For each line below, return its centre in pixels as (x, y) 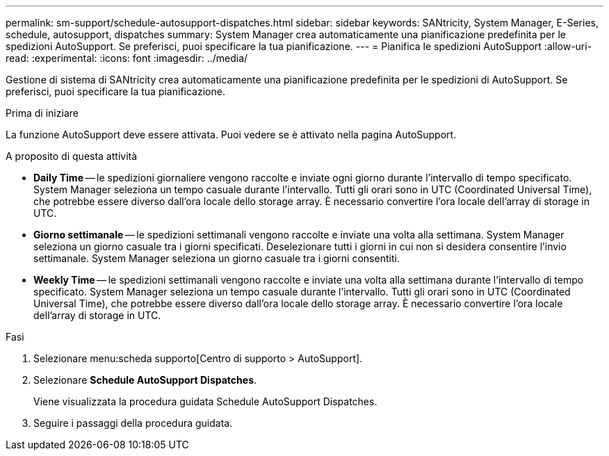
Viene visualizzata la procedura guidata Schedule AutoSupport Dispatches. (205, 401)
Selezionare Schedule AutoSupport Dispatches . (145, 380)
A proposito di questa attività (72, 156)
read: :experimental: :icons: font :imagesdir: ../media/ (127, 58)
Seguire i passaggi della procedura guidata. (133, 423)
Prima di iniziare (42, 113)
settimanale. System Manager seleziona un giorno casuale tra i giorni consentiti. (217, 258)
